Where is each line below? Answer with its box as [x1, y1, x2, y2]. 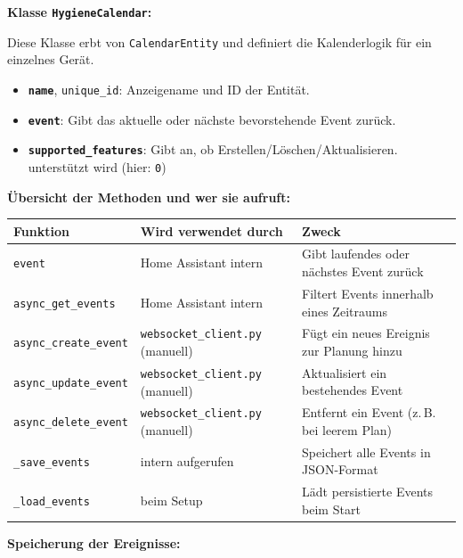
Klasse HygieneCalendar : [7, 3, 152, 21]
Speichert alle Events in [302, 442, 431, 461]
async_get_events [13, 297, 116, 310]
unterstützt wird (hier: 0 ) [28, 157, 167, 176]
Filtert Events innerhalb [302, 283, 434, 302]
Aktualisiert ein [302, 363, 387, 382]
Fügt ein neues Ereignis [302, 324, 430, 342]
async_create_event [13, 337, 128, 350]
